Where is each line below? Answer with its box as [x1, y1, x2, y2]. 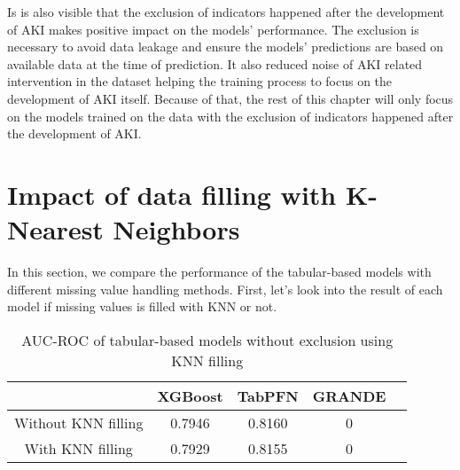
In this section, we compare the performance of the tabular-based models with [7, 262, 432, 281]
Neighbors [113, 211, 240, 247]
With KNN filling [24, 437, 133, 458]
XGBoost [157, 385, 223, 406]
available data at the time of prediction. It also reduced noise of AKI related [7, 54, 423, 73]
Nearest [7, 211, 104, 247]
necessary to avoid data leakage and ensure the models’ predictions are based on [7, 37, 444, 56]
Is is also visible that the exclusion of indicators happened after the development [7, 3, 445, 20]
